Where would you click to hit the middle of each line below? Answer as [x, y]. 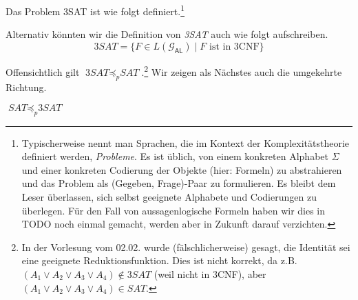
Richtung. [26, 87]
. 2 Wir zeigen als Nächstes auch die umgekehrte [242, 70]
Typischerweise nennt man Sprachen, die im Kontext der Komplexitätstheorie [185, 142]
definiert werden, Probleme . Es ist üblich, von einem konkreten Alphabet [175, 156]
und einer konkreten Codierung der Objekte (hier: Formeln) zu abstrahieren [182, 169]
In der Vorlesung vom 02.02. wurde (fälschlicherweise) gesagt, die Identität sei [186, 247]
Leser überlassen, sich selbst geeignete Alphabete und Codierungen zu [169, 197]
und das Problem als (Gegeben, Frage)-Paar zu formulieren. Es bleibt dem [179, 183]
